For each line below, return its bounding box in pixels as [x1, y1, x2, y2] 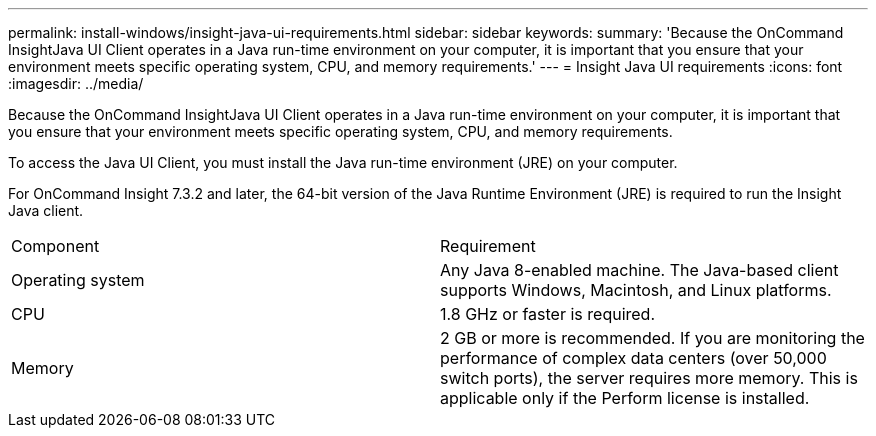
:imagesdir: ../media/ [8, 75, 144, 92]
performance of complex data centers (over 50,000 [440, 348, 827, 368]
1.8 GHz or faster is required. [440, 304, 655, 324]
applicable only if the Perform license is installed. [440, 388, 810, 408]
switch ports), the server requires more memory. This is [440, 368, 858, 388]
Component [11, 236, 100, 256]
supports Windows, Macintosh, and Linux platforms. [440, 280, 832, 300]
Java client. [8, 202, 84, 219]
